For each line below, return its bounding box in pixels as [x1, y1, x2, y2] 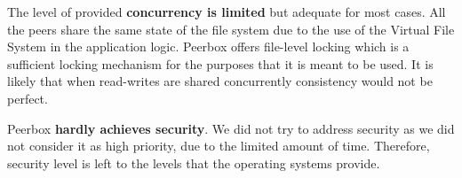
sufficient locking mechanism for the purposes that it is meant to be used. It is [7, 54, 434, 73]
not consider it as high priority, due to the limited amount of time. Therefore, [7, 136, 430, 155]
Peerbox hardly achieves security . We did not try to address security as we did [7, 119, 455, 137]
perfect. [7, 89, 48, 107]
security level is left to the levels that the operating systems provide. [7, 153, 380, 172]
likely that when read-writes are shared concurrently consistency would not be [7, 72, 433, 90]
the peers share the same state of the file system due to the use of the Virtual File [7, 19, 455, 38]
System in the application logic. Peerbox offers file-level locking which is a [7, 37, 410, 56]
